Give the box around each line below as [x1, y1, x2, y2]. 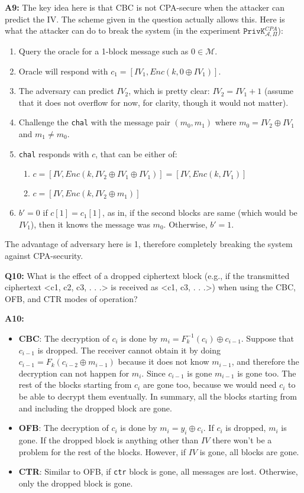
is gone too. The [237, 366, 296, 379]
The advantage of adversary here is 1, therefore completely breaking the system [5, 238, 293, 250]
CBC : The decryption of [18, 332, 109, 344]
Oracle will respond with [18, 64, 108, 77]
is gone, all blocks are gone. [199, 445, 299, 458]
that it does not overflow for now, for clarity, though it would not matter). [18, 96, 289, 108]
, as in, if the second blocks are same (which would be [102, 206, 297, 219]
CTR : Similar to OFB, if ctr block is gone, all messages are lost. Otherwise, [18, 465, 298, 478]
